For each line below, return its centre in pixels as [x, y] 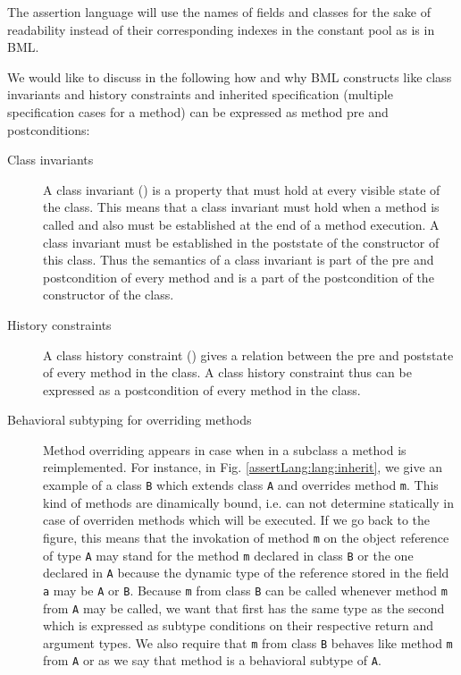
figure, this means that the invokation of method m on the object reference [246, 537]
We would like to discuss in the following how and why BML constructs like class [230, 76]
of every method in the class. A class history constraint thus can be [227, 372]
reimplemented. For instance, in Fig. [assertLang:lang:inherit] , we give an [243, 467]
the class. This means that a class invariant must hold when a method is [241, 207]
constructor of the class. [109, 295]
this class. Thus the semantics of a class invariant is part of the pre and [239, 260]
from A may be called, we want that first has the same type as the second [244, 607]
